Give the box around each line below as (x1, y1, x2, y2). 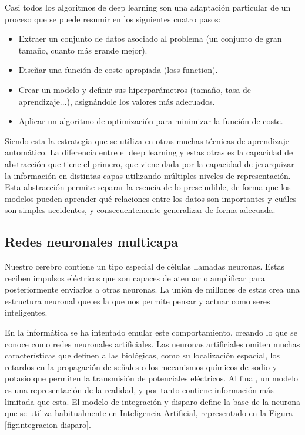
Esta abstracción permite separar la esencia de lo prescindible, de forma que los (5, 181, 291, 193)
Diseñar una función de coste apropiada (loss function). (18, 64, 218, 76)
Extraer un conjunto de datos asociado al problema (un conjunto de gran (18, 32, 282, 45)
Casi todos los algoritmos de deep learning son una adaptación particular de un (5, 1, 291, 13)
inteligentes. (5, 306, 48, 318)
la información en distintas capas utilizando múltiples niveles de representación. (5, 169, 291, 181)
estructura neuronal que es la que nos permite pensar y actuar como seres (5, 294, 270, 307)
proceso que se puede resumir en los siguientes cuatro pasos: (5, 12, 221, 25)
